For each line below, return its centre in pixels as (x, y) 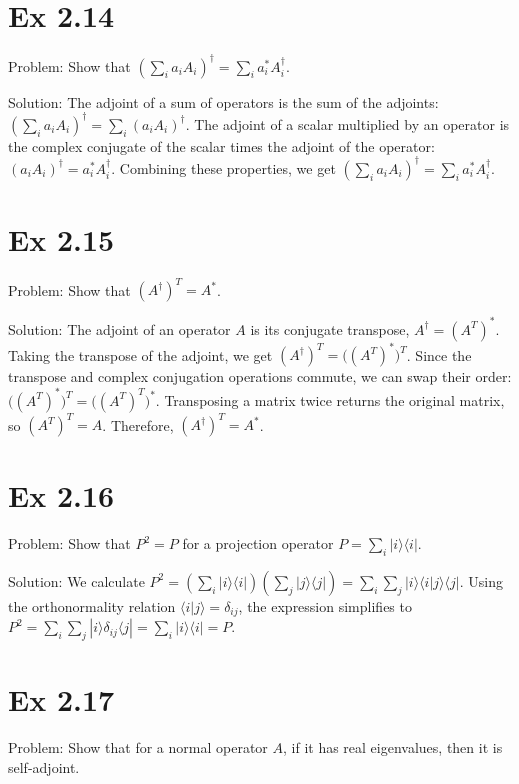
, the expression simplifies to (325, 605)
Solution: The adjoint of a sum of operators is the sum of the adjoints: (223, 101)
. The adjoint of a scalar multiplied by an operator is (347, 123)
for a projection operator (258, 543)
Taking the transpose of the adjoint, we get (140, 354)
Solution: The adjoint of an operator (119, 328)
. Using (481, 580)
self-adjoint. (44, 766)
